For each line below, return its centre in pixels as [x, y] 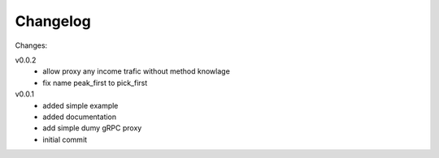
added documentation [80, 117]
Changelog [53, 21]
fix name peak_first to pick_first [95, 83]
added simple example [80, 105]
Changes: [31, 45]
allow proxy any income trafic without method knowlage [137, 71]
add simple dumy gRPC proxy [92, 128]
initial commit [65, 139]
